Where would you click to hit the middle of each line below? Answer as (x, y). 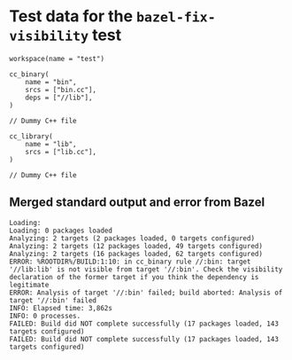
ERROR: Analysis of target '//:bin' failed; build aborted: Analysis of (146, 293)
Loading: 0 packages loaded (61, 231)
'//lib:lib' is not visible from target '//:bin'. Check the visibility (146, 269)
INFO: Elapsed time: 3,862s (61, 308)
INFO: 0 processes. (45, 316)
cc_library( (31, 136)
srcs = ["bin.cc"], (61, 90)
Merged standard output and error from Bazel (137, 203)
